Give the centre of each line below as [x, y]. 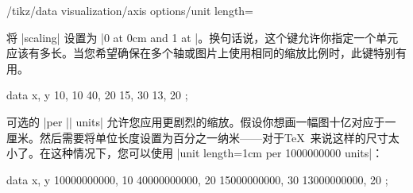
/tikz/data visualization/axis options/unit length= [130, 10]
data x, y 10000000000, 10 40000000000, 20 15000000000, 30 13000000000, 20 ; [197, 179]
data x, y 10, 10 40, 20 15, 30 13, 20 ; [97, 95]
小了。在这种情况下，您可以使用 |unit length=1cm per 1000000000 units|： [195, 153]
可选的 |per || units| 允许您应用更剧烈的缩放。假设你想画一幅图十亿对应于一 [201, 121]
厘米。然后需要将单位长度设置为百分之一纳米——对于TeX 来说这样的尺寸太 [203, 137]
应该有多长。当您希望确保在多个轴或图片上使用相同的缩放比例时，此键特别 [201, 53]
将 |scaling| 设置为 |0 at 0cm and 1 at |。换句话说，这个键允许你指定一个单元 [203, 37]
